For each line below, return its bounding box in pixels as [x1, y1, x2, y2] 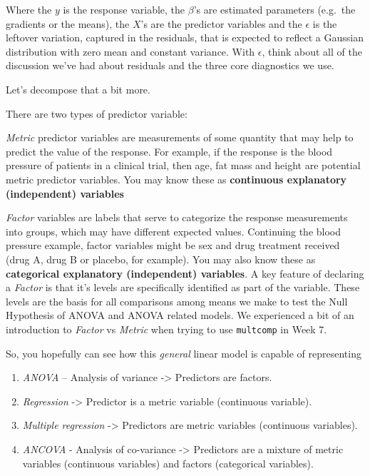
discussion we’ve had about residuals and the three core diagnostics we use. [6, 58, 334, 73]
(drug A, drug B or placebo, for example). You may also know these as [6, 251, 316, 266]
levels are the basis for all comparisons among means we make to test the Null [6, 293, 348, 308]
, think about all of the [262, 44, 362, 59]
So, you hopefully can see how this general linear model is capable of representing [6, 345, 361, 360]
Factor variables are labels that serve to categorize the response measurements [6, 210, 348, 225]
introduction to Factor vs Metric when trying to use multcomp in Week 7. [6, 321, 327, 336]
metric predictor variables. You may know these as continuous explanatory [6, 171, 347, 186]
